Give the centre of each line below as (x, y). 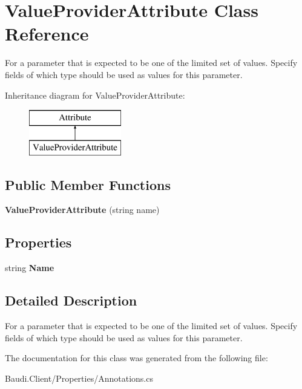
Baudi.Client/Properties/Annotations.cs (79, 378)
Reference (47, 34)
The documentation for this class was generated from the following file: (136, 358)
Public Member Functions (88, 184)
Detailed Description (71, 300)
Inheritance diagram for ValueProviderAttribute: (95, 95)
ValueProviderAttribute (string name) (82, 210)
